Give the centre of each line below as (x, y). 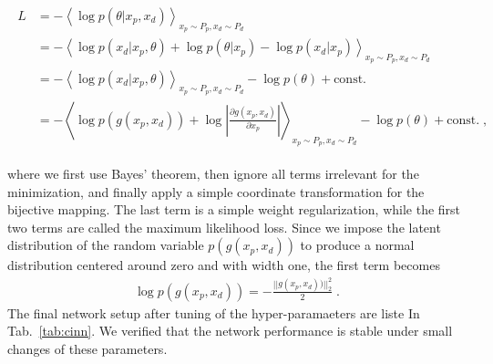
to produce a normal (357, 245)
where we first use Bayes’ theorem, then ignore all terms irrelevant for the (213, 173)
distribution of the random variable (106, 245)
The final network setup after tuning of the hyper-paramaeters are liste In (214, 312)
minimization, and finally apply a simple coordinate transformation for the (216, 191)
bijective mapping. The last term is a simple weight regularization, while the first (234, 209)
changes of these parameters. (87, 349)
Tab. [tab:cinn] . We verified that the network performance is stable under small (230, 331)
